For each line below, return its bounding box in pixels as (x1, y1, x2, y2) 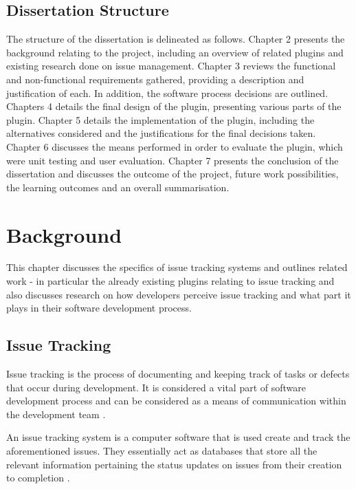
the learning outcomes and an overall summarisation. (6, 180, 230, 194)
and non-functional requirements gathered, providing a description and (6, 72, 304, 86)
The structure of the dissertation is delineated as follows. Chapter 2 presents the (6, 32, 345, 46)
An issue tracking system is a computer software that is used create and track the (6, 430, 351, 444)
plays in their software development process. (6, 301, 192, 315)
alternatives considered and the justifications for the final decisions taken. (6, 126, 316, 140)
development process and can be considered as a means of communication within (6, 393, 346, 408)
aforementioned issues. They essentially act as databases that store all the (6, 444, 318, 457)
